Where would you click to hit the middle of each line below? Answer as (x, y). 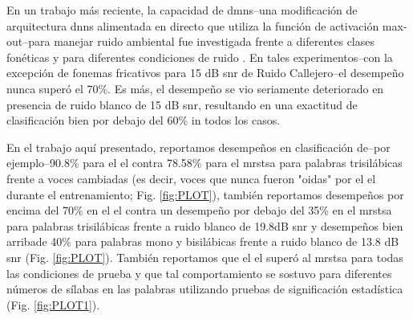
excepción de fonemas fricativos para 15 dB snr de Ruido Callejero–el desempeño (205, 73)
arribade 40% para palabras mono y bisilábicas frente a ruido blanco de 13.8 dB (203, 241)
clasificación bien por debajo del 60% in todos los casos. (144, 120)
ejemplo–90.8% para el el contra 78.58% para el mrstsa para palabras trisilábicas (204, 163)
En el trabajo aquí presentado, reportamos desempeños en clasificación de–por (198, 147)
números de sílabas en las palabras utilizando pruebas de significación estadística (205, 289)
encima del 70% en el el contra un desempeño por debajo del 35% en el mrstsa (199, 210)
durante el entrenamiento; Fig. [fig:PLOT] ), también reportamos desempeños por (205, 194)
